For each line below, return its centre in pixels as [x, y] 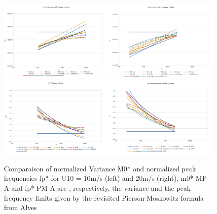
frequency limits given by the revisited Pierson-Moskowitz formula [104, 197]
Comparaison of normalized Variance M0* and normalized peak [100, 168]
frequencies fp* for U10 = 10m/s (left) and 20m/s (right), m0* [99, 178]
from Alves [20, 207]
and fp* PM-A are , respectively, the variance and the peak [101, 188]
